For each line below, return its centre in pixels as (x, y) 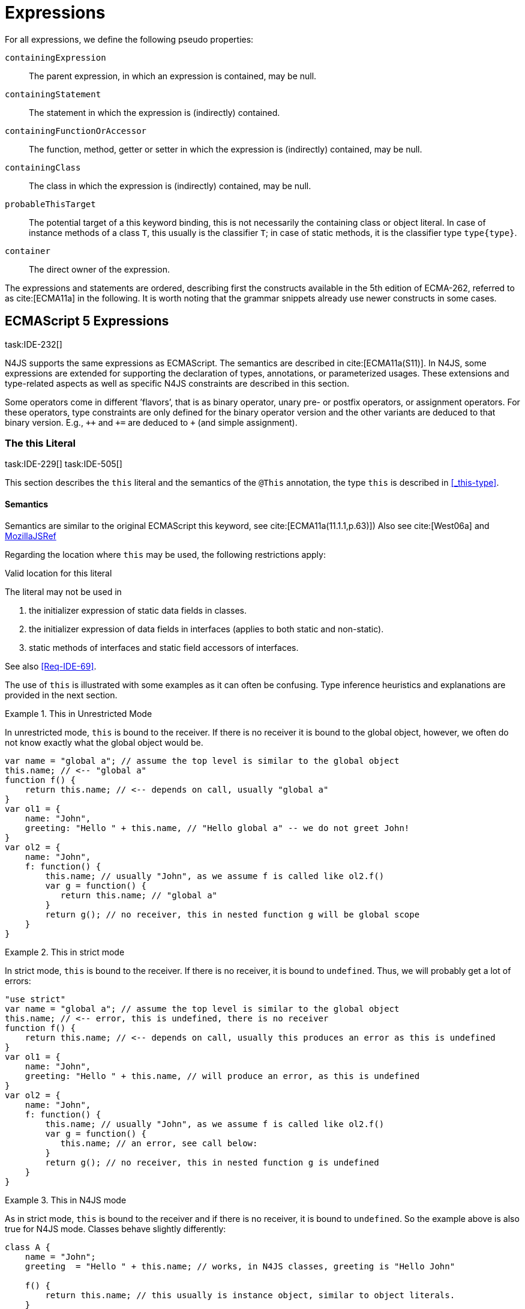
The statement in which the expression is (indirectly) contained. (154, 112)
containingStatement (53, 94)
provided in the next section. (61, 695)
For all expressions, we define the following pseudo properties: (129, 39)
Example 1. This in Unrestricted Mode (79, 713)
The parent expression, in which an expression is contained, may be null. (173, 76)
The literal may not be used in (63, 591)
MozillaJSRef (31, 536)
